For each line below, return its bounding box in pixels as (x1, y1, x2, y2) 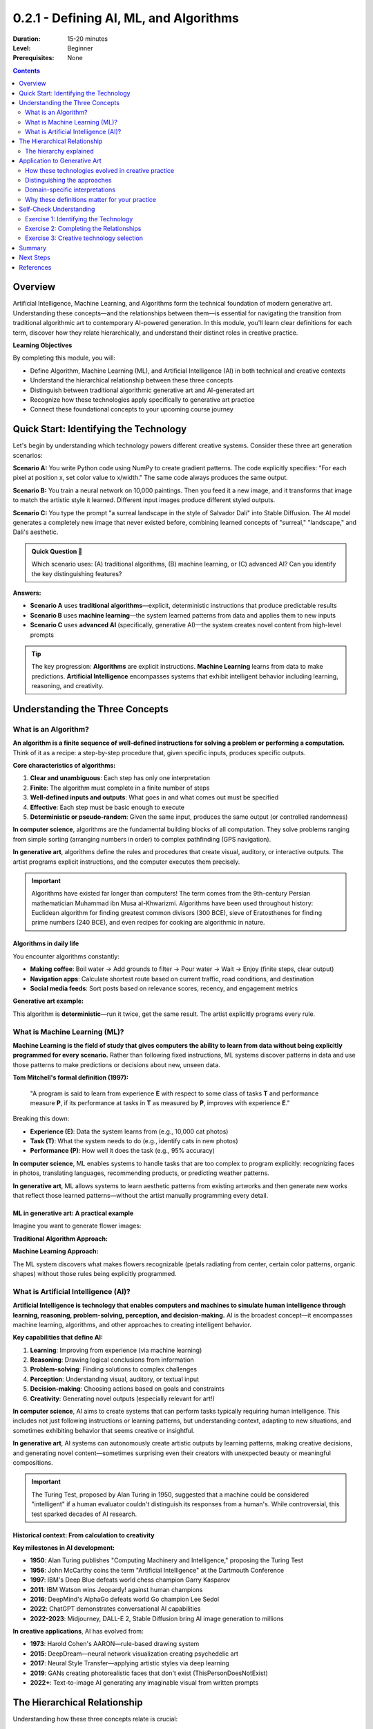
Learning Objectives (12, 341, 73, 349)
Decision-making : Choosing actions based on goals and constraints (30, 1385, 224, 1393)
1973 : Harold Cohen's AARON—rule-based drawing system (30, 1640, 200, 1648)
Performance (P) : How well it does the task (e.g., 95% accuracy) (30, 1147, 216, 1155)
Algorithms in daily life (12, 939, 79, 947)
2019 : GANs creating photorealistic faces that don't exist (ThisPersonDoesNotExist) (30, 1669, 269, 1677)
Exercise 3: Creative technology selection (25, 234, 143, 242)
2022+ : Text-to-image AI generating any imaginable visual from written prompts (30, 1679, 259, 1687)
